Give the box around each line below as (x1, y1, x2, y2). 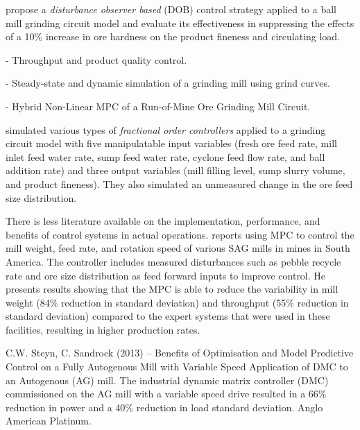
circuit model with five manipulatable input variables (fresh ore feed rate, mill (6, 136, 337, 150)
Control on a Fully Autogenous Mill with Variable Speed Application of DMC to (6, 359, 348, 374)
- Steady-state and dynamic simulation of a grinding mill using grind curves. (6, 76, 330, 90)
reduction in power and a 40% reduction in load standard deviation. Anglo (6, 399, 323, 414)
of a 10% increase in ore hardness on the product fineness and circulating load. (6, 29, 341, 44)
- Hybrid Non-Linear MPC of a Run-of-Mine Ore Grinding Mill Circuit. (6, 98, 311, 113)
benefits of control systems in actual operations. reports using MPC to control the (6, 227, 354, 241)
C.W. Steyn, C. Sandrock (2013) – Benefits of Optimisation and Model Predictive (6, 345, 354, 360)
